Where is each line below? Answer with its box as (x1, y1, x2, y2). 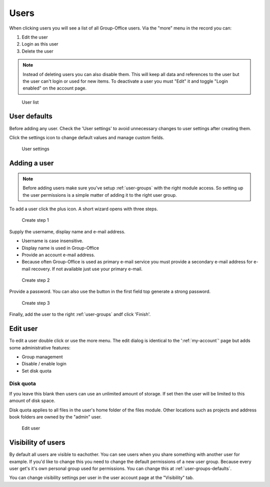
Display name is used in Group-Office (21, 245, 99, 251)
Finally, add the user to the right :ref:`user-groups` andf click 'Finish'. (9, 311, 151, 317)
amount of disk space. (9, 398, 55, 404)
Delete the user (21, 48, 53, 54)
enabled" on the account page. (22, 85, 87, 91)
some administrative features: (9, 344, 71, 350)
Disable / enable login (21, 361, 67, 367)
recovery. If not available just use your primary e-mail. (31, 266, 142, 272)
